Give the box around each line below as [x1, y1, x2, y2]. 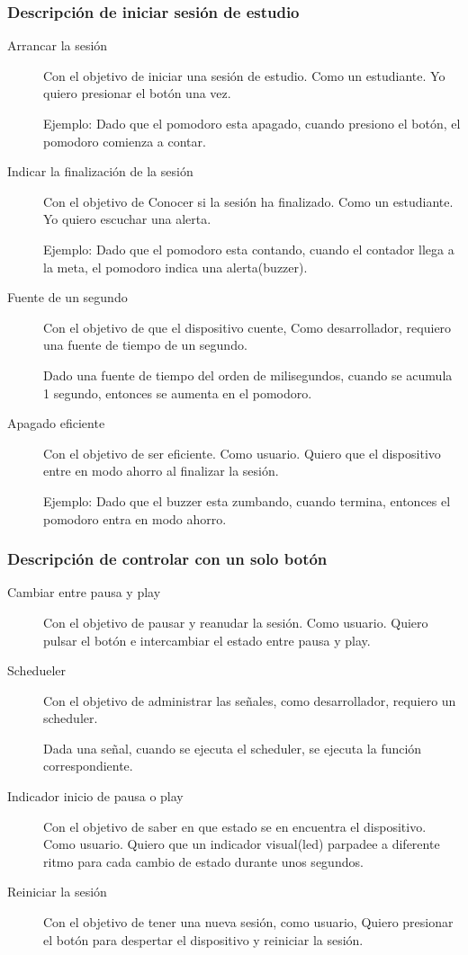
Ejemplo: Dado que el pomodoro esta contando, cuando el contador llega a [43, 239, 454, 258]
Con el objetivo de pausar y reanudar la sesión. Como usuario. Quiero [43, 612, 428, 631]
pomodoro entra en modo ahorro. [43, 509, 227, 528]
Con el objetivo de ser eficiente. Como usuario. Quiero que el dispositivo [43, 443, 441, 462]
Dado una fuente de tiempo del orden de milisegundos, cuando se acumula [43, 365, 453, 384]
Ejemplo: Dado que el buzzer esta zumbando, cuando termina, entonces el [43, 491, 451, 510]
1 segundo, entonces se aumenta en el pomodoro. [43, 383, 312, 402]
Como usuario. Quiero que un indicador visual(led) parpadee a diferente [43, 835, 440, 853]
